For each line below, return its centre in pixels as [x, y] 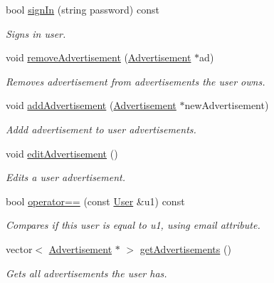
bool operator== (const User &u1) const [95, 201]
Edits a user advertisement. [66, 177]
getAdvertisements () [185, 248]
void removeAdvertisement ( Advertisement [99, 57]
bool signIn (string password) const [83, 9]
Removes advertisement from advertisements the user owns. [136, 81]
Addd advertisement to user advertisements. [101, 129]
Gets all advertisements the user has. [86, 273]
